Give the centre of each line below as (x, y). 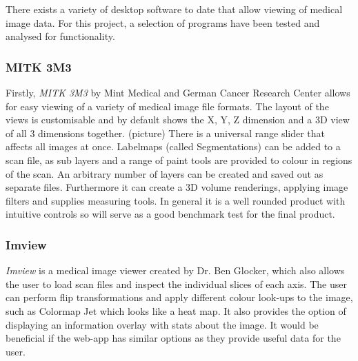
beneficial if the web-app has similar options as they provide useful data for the (173, 338)
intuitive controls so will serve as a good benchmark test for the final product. (170, 214)
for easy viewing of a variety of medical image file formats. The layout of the (167, 106)
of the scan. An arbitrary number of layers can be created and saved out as (165, 173)
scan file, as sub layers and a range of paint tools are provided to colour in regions (179, 159)
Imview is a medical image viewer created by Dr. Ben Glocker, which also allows (175, 270)
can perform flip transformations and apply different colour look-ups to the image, (179, 297)
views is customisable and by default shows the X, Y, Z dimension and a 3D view (178, 120)
